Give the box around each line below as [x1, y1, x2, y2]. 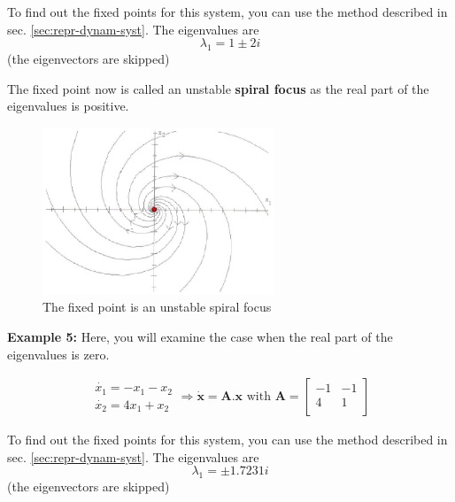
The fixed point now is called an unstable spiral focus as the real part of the [7, 79, 429, 97]
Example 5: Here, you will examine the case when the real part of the [7, 327, 393, 345]
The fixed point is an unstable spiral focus [42, 297, 272, 316]
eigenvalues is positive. [7, 97, 129, 115]
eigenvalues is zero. [7, 344, 110, 363]
